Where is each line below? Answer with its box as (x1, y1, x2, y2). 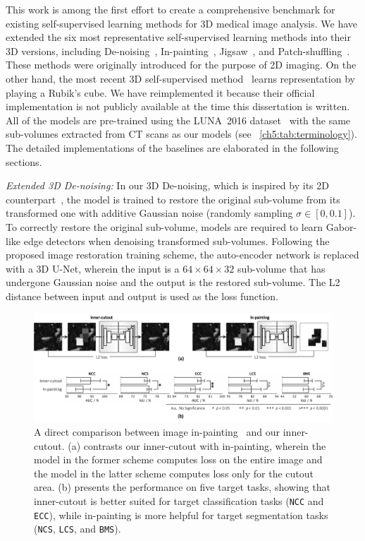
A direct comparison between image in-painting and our (34, 424, 280, 439)
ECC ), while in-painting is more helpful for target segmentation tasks (34, 507, 328, 522)
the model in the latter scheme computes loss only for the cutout (34, 465, 314, 480)
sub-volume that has (237, 261, 326, 275)
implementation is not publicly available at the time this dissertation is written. (6, 99, 350, 114)
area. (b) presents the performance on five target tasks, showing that (34, 480, 330, 494)
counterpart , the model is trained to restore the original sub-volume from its (6, 191, 340, 206)
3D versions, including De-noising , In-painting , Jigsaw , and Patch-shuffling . (6, 43, 350, 58)
